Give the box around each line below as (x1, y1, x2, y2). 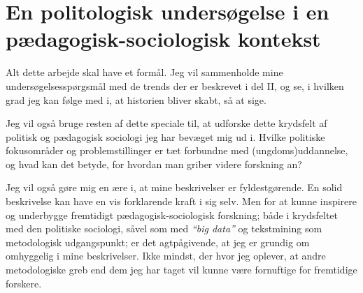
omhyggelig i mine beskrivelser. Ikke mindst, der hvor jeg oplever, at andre (6, 248, 326, 263)
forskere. (6, 276, 42, 290)
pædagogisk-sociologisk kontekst (6, 24, 321, 53)
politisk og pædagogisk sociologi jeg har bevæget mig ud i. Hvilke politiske (6, 129, 325, 144)
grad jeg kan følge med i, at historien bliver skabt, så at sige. (6, 92, 266, 107)
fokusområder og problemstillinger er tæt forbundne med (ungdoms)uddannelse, (6, 143, 348, 158)
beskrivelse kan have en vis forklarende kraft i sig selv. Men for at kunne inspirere (6, 194, 357, 209)
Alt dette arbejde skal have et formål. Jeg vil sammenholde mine (6, 65, 283, 80)
